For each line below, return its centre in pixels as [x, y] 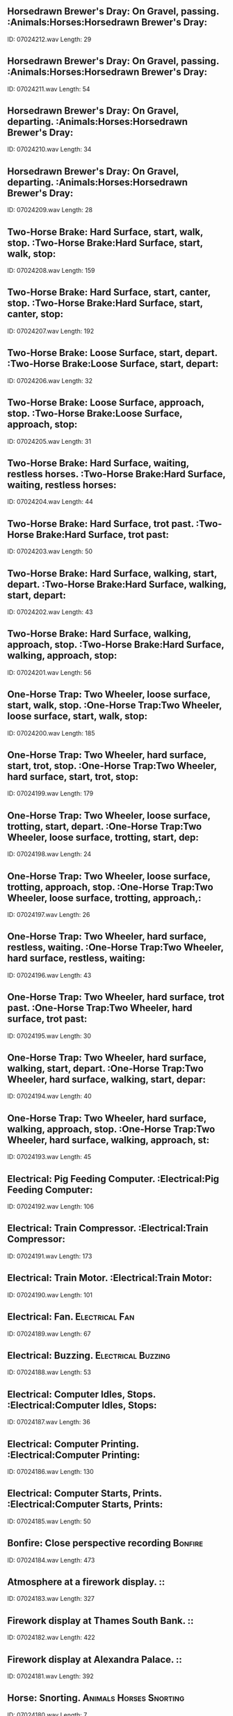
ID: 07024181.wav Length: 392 [50, 1676]
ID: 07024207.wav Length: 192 [51, 331]
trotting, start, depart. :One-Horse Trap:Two [105, 826]
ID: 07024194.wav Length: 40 [49, 1096]
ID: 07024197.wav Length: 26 [49, 915]
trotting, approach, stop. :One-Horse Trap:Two [110, 887]
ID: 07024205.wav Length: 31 [49, 441]
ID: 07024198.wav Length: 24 [49, 854]
